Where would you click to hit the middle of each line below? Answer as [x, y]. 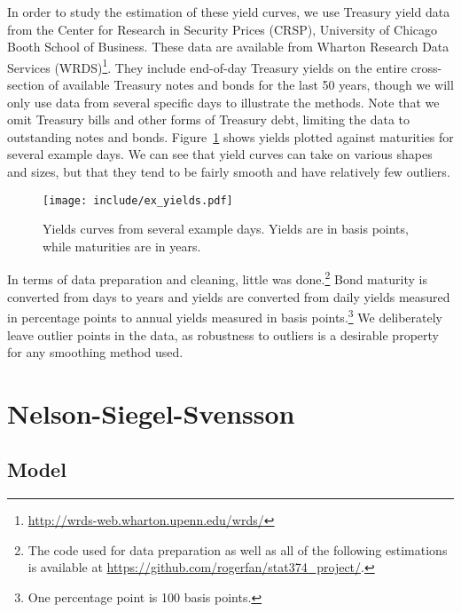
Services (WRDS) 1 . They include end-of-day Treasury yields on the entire [207, 66]
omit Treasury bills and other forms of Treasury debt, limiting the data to [209, 119]
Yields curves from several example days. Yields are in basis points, [226, 229]
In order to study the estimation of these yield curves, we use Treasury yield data [229, 12]
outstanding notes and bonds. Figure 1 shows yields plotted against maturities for [230, 136]
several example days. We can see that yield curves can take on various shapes [220, 154]
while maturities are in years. [122, 246]
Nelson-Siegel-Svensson [151, 413]
